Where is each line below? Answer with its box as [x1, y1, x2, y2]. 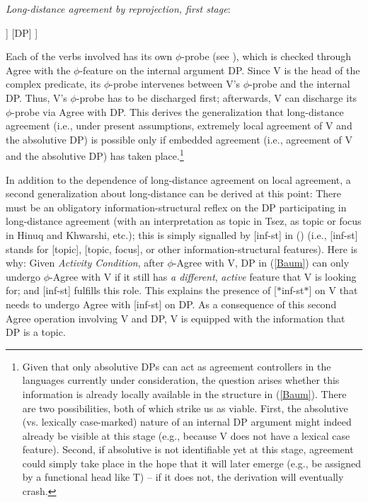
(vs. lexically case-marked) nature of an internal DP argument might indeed [22, 414, 352, 429]
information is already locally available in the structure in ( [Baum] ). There [22, 386, 347, 401]
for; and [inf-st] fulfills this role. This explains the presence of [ [6, 283, 277, 298]
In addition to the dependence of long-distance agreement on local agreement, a [6, 172, 351, 187]
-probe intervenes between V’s [110, 76, 241, 91]
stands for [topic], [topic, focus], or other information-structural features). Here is [6, 241, 358, 256]
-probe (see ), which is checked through [181, 49, 352, 64]
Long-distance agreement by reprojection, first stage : [6, 1, 231, 16]
